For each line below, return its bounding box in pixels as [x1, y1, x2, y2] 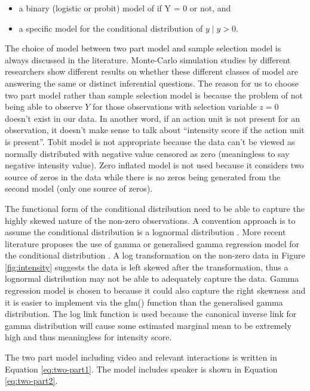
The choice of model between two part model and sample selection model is [5, 42, 281, 54]
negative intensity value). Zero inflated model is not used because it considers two [5, 159, 304, 171]
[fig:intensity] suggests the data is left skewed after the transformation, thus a [5, 260, 288, 273]
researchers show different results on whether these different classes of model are [5, 65, 298, 78]
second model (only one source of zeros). [5, 182, 153, 195]
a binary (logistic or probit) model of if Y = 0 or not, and [19, 2, 231, 14]
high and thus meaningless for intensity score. [5, 331, 172, 343]
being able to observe [5, 100, 82, 113]
